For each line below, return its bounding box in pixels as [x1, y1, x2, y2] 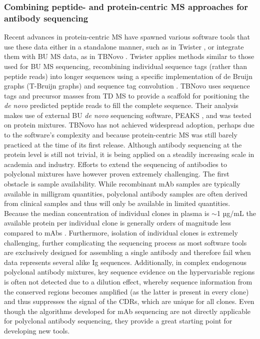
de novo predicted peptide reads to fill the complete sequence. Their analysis [4, 100, 238, 110]
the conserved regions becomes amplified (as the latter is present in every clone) [4, 286, 249, 296]
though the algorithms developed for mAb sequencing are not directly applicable [4, 305, 251, 316]
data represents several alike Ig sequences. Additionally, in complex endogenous [4, 256, 247, 267]
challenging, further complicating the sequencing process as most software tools [4, 237, 247, 247]
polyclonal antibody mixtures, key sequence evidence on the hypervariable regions [4, 266, 255, 277]
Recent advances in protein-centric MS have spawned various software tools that [4, 31, 250, 42]
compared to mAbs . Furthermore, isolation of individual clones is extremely [4, 227, 238, 238]
